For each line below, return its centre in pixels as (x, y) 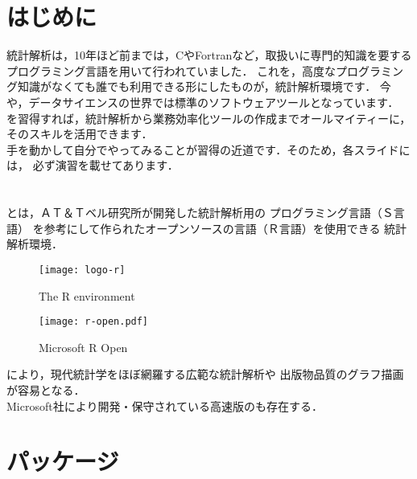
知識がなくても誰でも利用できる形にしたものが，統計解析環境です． (197, 86)
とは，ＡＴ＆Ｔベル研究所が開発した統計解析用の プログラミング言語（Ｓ (200, 213)
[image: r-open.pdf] (94, 322)
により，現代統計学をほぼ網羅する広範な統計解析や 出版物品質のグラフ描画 (205, 374)
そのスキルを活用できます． (80, 134)
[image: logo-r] (82, 270)
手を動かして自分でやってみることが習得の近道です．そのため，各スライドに (208, 149)
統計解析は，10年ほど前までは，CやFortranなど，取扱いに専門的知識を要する (209, 55)
